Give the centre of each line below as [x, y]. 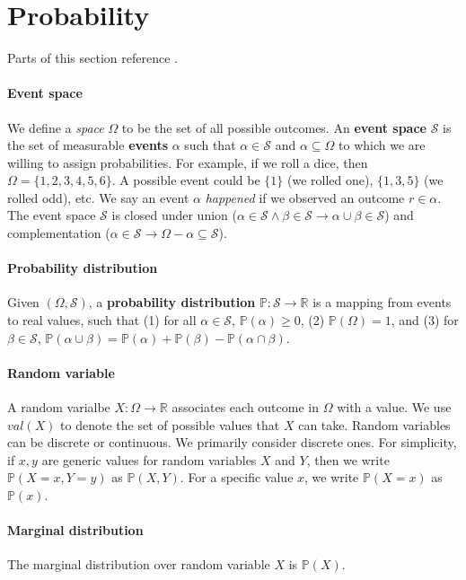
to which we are [382, 145]
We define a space [56, 127]
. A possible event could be [186, 180]
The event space [52, 215]
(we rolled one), [330, 180]
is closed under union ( [174, 215]
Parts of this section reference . [92, 58]
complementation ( [59, 233]
